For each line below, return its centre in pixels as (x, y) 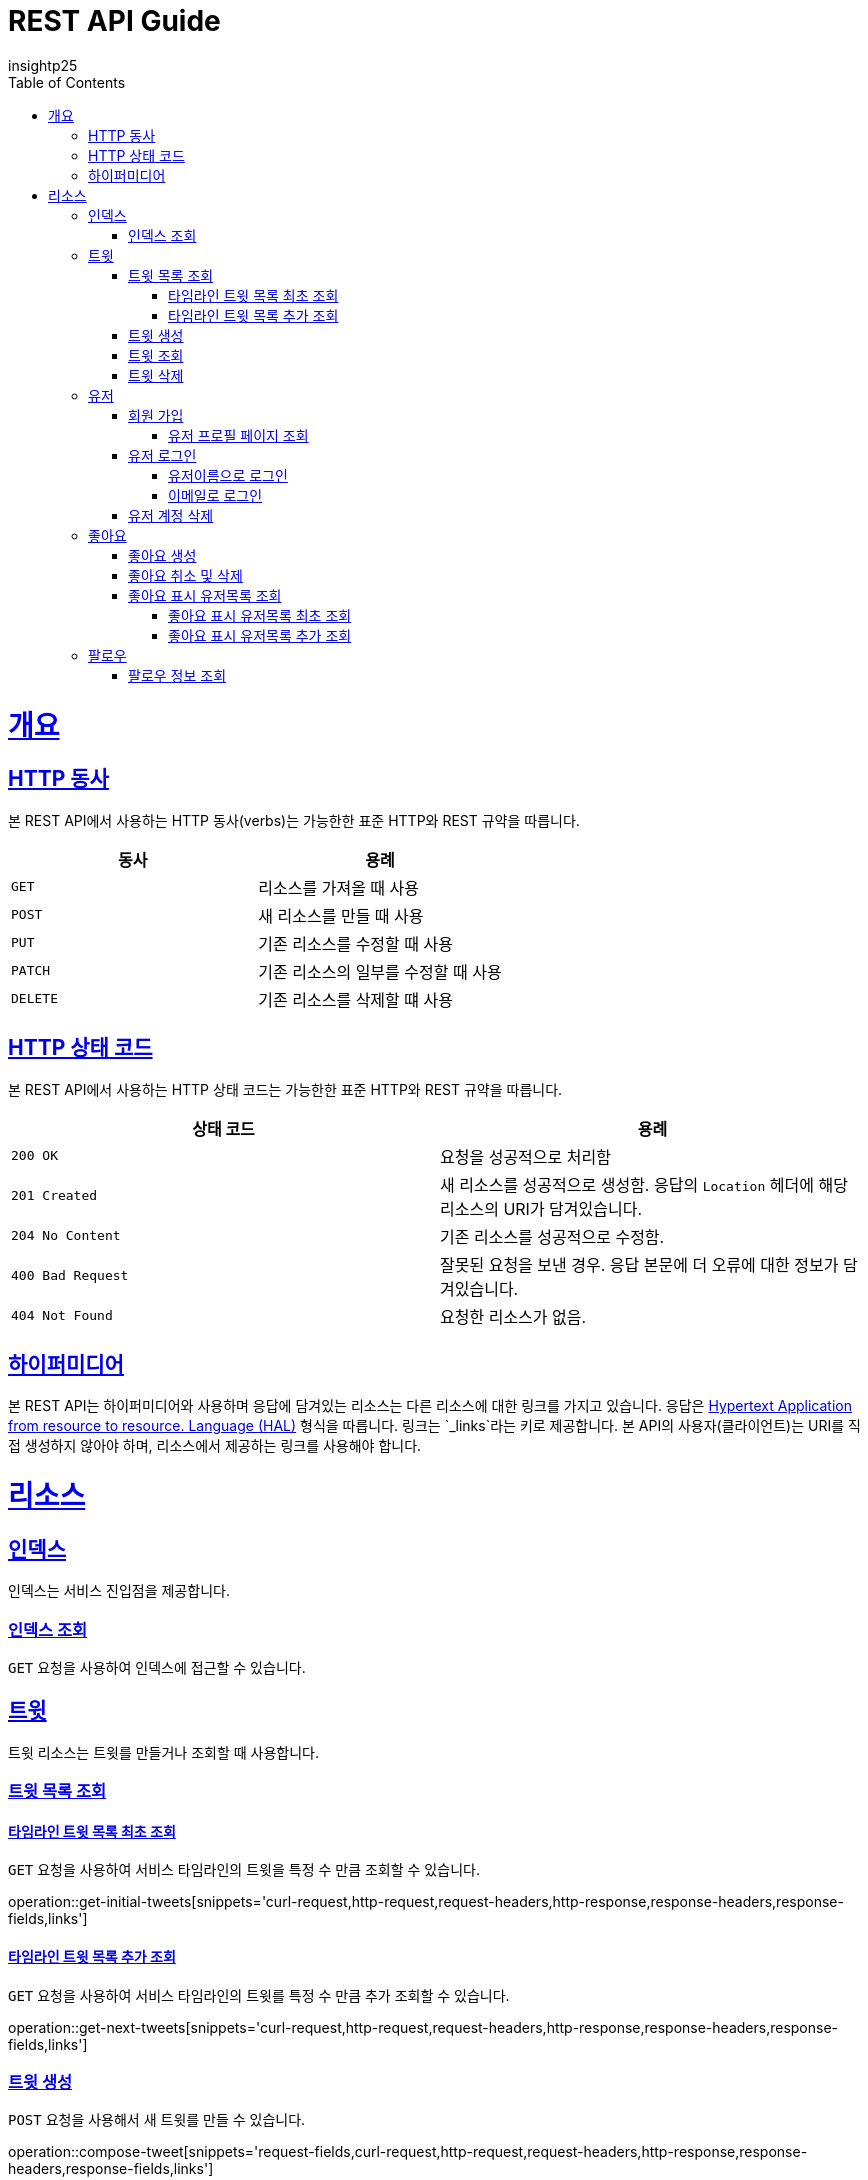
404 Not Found (62, 1316)
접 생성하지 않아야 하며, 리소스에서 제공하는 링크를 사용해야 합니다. (215, 1446)
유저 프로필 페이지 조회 (238, 435)
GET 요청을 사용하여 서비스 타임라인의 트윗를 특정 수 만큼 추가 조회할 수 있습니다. (259, 1995)
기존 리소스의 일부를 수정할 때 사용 (380, 971)
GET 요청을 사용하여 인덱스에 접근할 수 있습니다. (157, 1668)
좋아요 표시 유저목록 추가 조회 (260, 635)
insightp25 (43, 65)
